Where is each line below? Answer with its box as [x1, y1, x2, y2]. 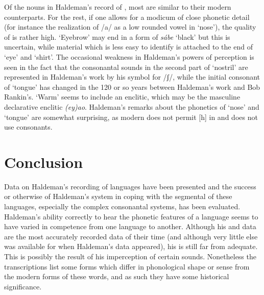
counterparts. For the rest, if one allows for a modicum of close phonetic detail [4, 11, 250, 22]
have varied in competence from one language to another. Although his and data [4, 221, 256, 232]
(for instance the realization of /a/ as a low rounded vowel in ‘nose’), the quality [4, 21, 256, 32]
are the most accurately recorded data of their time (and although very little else [4, 231, 258, 241]
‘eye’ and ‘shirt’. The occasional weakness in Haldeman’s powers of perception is [4, 51, 254, 62]
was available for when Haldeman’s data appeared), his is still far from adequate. [4, 241, 258, 252]
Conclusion [4, 151, 83, 172]
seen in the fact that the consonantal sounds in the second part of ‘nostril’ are [4, 61, 248, 72]
